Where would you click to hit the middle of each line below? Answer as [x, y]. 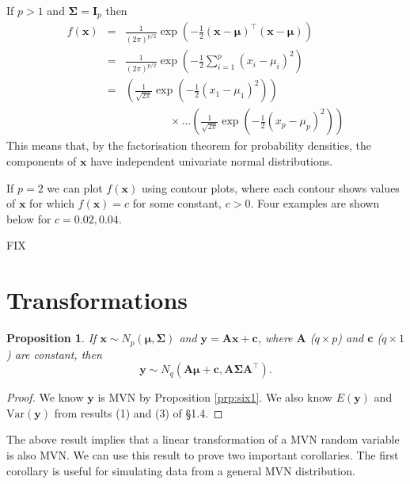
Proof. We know [45, 397]
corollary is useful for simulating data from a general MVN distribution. [181, 470]
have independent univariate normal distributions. [212, 161]
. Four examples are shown [315, 203]
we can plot [75, 187]
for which [52, 203]
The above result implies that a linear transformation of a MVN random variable [203, 439]
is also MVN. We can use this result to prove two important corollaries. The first [203, 454]
